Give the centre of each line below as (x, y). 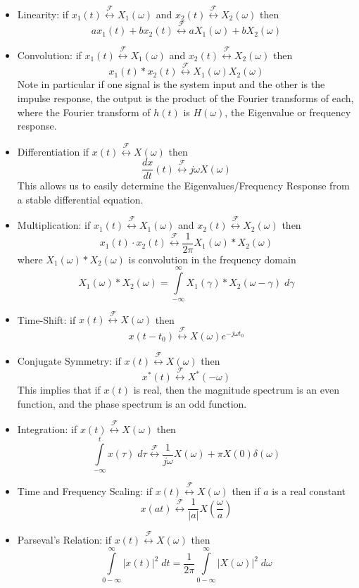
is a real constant (309, 490)
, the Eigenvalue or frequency (288, 112)
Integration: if (47, 429)
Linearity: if (43, 14)
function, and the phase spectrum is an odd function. (132, 403)
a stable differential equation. (80, 199)
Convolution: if (49, 55)
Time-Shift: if (46, 319)
